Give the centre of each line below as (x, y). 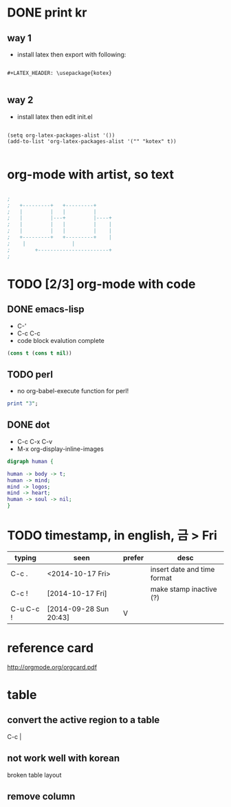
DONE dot (29, 425)
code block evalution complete (61, 340)
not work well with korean (64, 759)
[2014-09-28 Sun (78, 608)
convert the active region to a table (84, 720)
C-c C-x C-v (35, 441)
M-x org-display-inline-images (60, 449)
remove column (41, 796)
